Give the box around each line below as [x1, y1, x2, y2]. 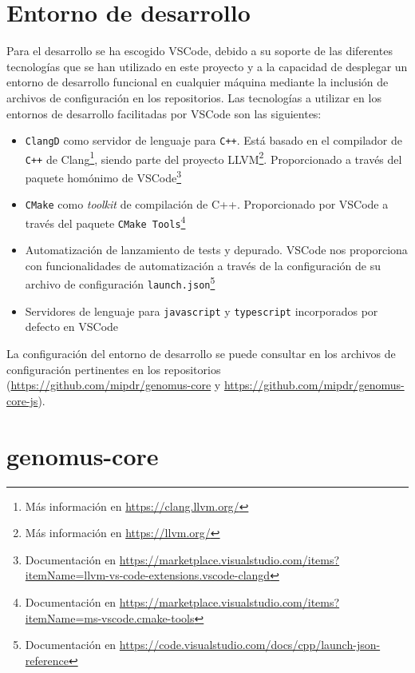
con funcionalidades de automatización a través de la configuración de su [25, 257, 381, 273]
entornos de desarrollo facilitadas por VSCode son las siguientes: [6, 105, 322, 121]
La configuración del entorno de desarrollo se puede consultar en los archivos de [6, 345, 396, 362]
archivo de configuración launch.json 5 [25, 273, 215, 293]
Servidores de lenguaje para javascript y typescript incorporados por [25, 302, 378, 319]
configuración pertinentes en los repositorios [6, 360, 221, 377]
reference [25, 651, 69, 668]
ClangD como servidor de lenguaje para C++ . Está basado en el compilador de [25, 132, 402, 149]
